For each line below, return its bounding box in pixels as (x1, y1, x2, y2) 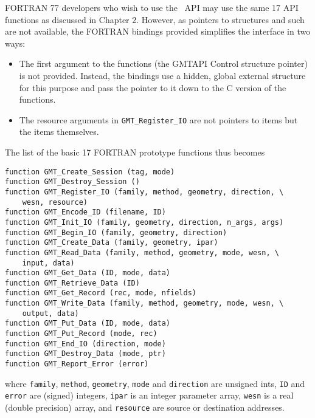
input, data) (22, 258, 75, 267)
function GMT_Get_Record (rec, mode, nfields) (5, 289, 196, 298)
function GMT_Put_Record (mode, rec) (5, 329, 157, 338)
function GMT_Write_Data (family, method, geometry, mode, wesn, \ (5, 299, 284, 308)
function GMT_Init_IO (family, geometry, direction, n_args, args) (5, 218, 284, 227)
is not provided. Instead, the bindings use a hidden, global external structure (19, 69, 306, 81)
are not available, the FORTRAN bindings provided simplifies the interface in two (5, 25, 311, 38)
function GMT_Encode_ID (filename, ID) (5, 208, 166, 217)
